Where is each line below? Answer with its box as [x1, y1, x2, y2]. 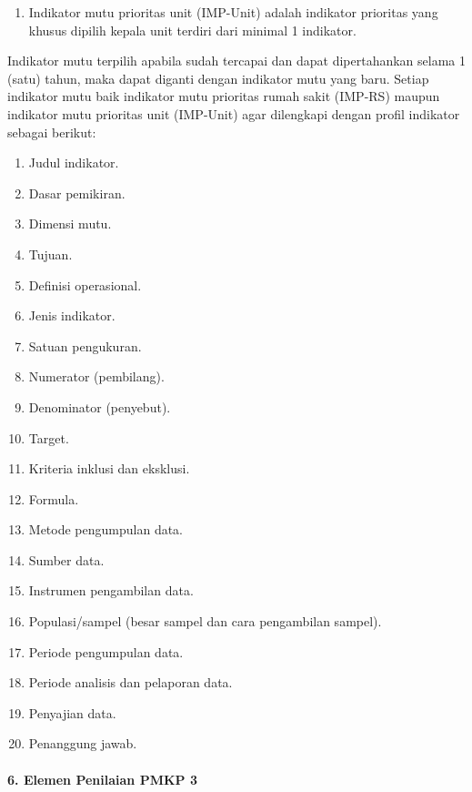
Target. [28, 428, 69, 447]
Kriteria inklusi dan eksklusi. [28, 459, 190, 478]
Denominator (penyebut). [28, 397, 171, 416]
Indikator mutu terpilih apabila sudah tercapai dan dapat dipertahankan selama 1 [7, 51, 467, 70]
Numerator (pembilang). [28, 367, 165, 386]
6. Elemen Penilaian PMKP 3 [7, 769, 197, 788]
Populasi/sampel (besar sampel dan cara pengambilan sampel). [28, 612, 382, 631]
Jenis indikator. [28, 306, 115, 325]
